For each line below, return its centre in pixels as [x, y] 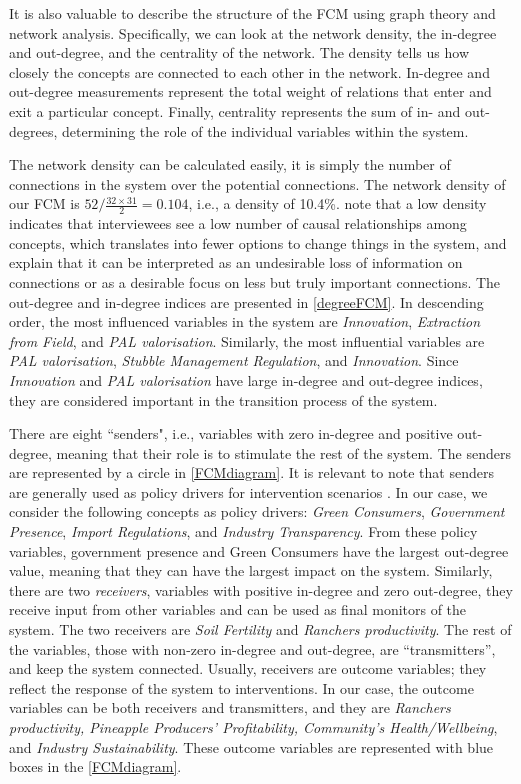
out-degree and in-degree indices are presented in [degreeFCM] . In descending [246, 301]
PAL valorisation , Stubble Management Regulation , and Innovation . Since [234, 360]
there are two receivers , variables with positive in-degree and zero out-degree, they [261, 589]
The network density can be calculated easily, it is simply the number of [230, 164]
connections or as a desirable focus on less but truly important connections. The [255, 281]
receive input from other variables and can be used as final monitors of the [238, 609]
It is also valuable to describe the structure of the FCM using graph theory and [252, 13]
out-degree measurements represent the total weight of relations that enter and [250, 91]
